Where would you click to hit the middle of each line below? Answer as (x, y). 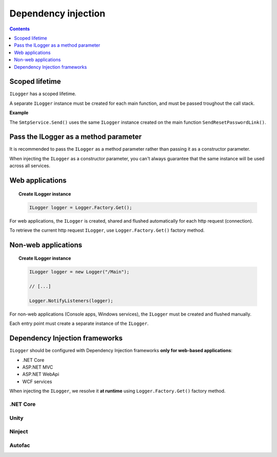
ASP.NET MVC (38, 367)
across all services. (30, 166)
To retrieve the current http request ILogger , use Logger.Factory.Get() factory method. (107, 230)
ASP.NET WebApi (41, 374)
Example (19, 113)
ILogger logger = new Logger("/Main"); (79, 272)
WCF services (37, 381)
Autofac (20, 445)
